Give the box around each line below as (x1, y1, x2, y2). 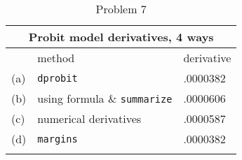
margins (37, 133, 78, 145)
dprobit (37, 72, 78, 84)
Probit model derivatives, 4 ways (28, 29, 214, 45)
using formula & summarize (37, 90, 173, 106)
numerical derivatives (37, 110, 142, 126)
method (37, 50, 75, 66)
